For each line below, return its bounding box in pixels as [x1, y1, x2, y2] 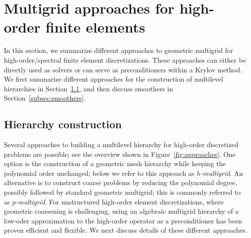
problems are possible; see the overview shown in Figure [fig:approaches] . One [4, 149, 235, 159]
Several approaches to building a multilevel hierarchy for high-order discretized [4, 139, 238, 150]
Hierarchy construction [4, 117, 122, 132]
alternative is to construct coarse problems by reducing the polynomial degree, [4, 177, 237, 187]
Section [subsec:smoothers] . [4, 93, 85, 103]
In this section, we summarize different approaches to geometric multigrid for [4, 45, 234, 55]
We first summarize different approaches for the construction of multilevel [4, 74, 223, 84]
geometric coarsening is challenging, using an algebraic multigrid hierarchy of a [4, 206, 239, 216]
